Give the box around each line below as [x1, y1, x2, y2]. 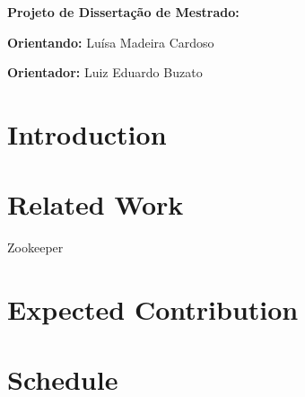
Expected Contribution [7, 291, 299, 328]
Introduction [7, 115, 167, 152]
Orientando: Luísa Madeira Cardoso [7, 32, 214, 51]
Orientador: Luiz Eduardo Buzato [7, 63, 203, 82]
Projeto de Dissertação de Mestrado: [7, 3, 240, 21]
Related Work [7, 186, 184, 223]
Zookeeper [7, 238, 64, 257]
